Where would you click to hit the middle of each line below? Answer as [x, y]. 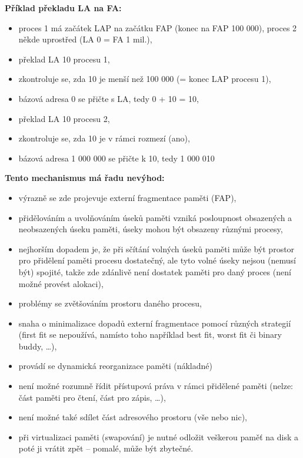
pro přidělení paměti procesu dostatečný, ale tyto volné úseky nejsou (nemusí [157, 260]
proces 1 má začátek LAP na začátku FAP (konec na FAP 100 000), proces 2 [158, 27]
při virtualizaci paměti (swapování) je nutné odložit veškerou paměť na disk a [158, 436]
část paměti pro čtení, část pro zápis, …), [92, 397]
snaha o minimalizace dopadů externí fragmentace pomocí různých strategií [155, 323]
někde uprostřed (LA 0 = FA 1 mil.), [85, 39]
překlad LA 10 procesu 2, [64, 118]
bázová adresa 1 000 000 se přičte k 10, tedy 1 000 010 [116, 158]
